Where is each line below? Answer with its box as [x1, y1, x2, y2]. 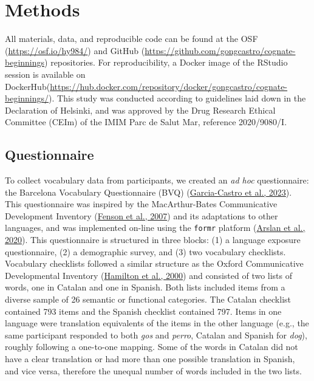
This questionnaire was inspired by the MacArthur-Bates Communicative [5, 197, 278, 210]
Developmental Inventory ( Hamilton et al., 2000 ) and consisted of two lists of [5, 269, 293, 281]
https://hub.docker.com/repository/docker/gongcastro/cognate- [50, 80, 288, 92]
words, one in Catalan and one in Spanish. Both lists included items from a [5, 281, 285, 293]
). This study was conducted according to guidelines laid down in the [49, 92, 306, 105]
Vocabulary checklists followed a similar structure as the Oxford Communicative [5, 257, 304, 270]
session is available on [5, 67, 86, 80]
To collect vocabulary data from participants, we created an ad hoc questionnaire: [5, 174, 309, 187]
